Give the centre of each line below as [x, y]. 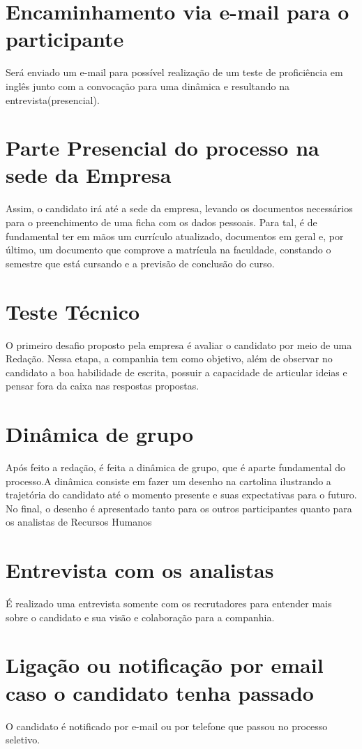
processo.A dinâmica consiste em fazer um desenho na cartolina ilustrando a [168, 481]
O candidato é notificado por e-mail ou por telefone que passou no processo [167, 726]
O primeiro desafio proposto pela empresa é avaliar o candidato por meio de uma [179, 344]
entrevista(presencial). [53, 99]
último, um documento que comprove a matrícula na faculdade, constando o [168, 250]
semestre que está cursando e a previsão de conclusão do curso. [140, 263]
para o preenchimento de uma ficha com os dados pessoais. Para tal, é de [161, 222]
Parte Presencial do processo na [163, 148]
